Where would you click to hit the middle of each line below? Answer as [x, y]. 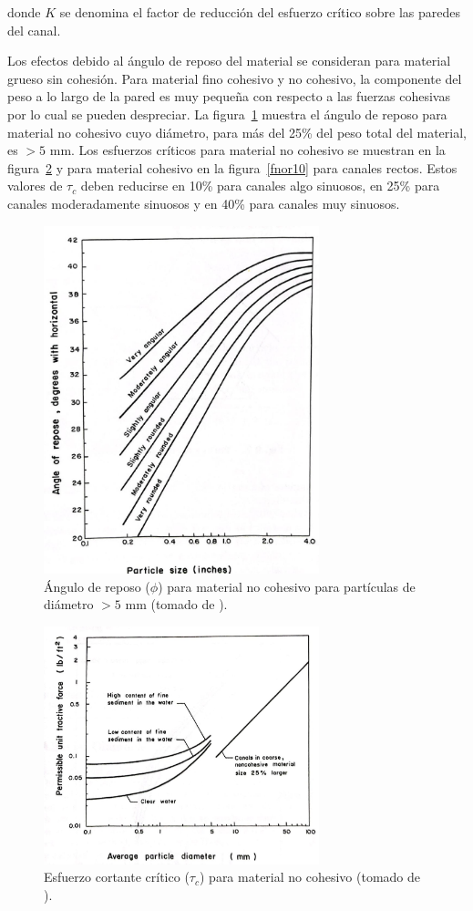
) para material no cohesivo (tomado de [310, 877]
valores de [35, 186]
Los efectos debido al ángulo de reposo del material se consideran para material [229, 61]
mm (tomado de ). [176, 604]
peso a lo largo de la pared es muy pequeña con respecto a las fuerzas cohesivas [229, 96]
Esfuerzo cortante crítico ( [117, 877]
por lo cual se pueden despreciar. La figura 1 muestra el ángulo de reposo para [227, 114]
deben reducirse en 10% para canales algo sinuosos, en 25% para [260, 186]
